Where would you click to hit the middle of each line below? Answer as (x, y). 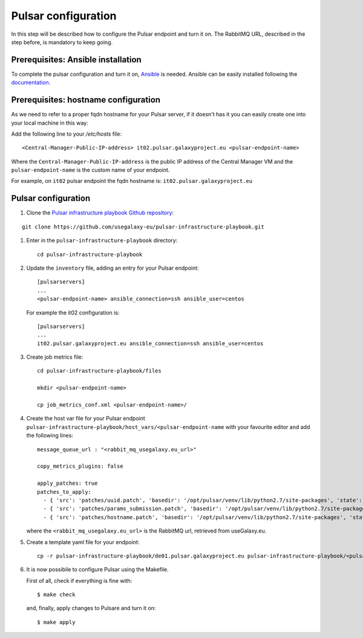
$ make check (56, 595)
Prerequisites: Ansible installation (76, 60)
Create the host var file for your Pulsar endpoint (86, 419)
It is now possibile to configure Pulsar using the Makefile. (97, 570)
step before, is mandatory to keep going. (62, 42)
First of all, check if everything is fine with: (79, 580)
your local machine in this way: (50, 123)
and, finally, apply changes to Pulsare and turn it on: (91, 608)
